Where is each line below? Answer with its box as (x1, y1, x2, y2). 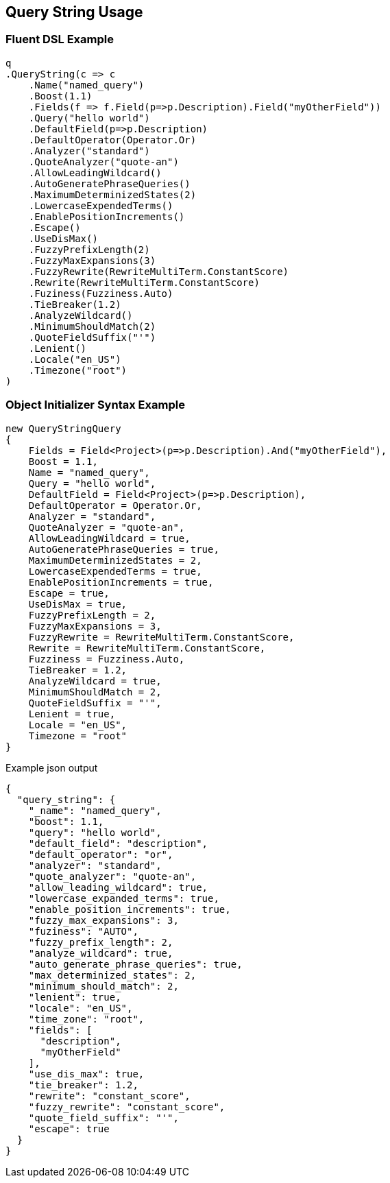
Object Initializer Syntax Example (5, 398, 185, 412)
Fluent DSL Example (5, 32, 114, 47)
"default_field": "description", (28, 837, 208, 849)
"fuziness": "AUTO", (28, 925, 138, 937)
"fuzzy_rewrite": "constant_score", (28, 1101, 226, 1112)
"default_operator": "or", (28, 848, 173, 860)
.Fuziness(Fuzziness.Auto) (28, 287, 173, 299)
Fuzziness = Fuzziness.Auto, (28, 653, 185, 665)
